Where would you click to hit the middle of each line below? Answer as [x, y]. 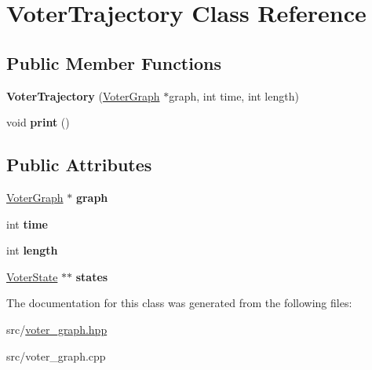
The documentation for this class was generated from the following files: [179, 303]
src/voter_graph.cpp [56, 355]
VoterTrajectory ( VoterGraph [83, 95]
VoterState [32, 276]
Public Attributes [79, 165]
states [92, 276]
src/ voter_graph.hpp [57, 329]
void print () [38, 122]
